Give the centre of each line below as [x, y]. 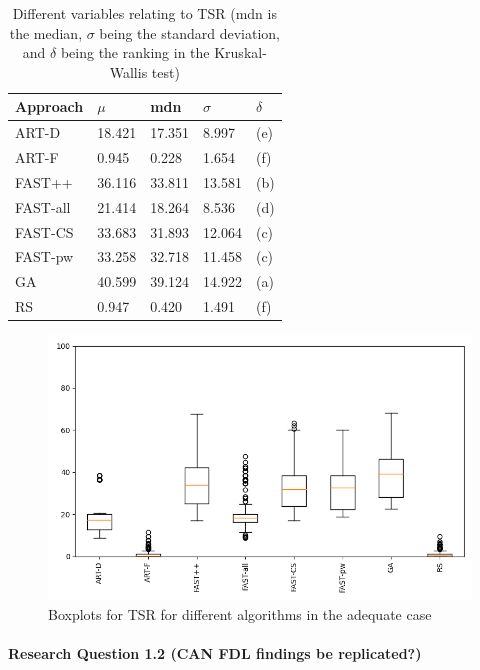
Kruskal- [240, 52]
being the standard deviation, [189, 32]
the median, [46, 32]
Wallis [128, 71]
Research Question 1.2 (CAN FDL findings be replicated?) [215, 653]
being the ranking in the [135, 52]
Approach [49, 106]
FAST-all [43, 206]
